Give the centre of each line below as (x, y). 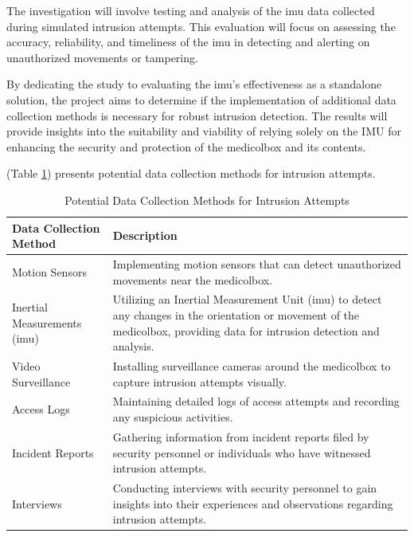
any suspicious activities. (173, 417)
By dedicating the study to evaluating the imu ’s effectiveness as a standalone (194, 84)
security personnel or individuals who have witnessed (242, 452)
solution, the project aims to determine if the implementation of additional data (201, 99)
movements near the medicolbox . (193, 279)
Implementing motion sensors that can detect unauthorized (257, 263)
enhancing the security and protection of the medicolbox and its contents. (186, 146)
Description (145, 235)
